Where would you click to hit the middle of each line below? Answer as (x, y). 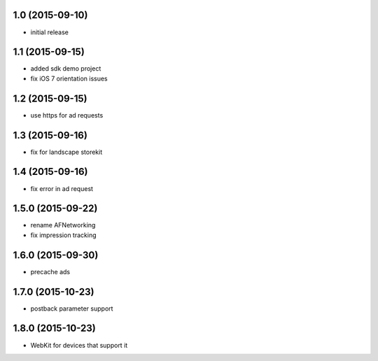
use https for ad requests (67, 115)
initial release (50, 32)
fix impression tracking (63, 235)
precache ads (50, 271)
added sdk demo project (66, 69)
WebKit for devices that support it (79, 345)
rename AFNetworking (63, 225)
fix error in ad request (62, 188)
